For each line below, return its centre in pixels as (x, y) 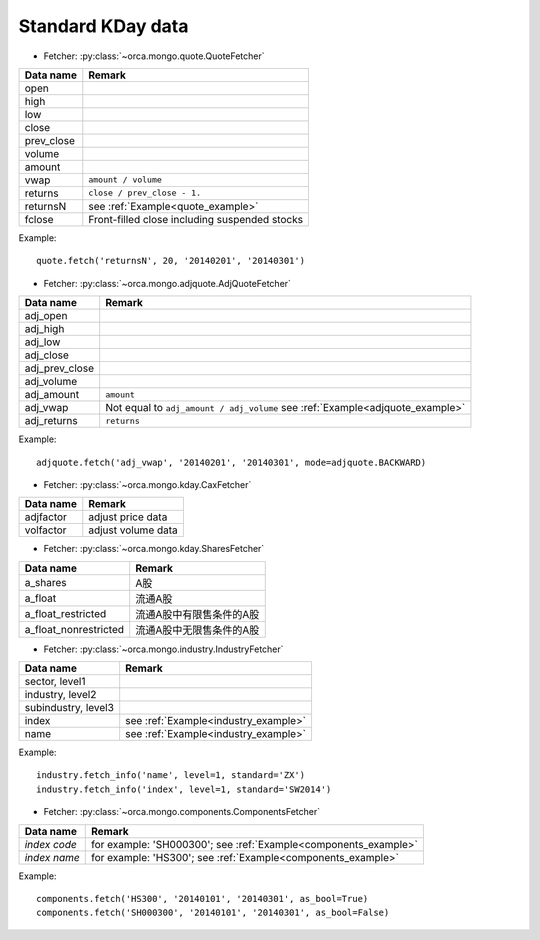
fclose (39, 219)
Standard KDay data (103, 26)
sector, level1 (55, 682)
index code (50, 844)
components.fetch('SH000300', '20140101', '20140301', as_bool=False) (213, 913)
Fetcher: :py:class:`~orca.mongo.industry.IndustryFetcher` (163, 649)
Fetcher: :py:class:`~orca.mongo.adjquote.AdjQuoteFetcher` (167, 283)
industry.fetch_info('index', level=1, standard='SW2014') (184, 789)
